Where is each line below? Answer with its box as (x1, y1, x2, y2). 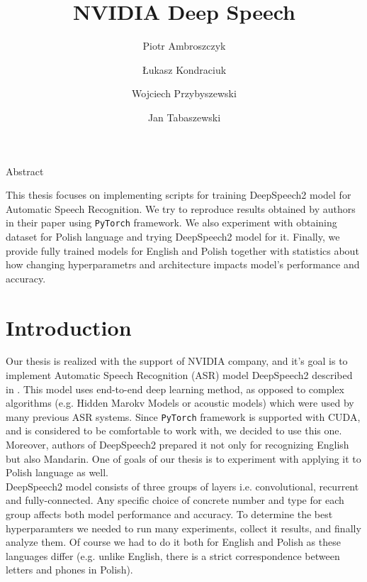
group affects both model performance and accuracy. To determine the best (6, 507, 333, 522)
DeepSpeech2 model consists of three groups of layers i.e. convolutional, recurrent (6, 478, 359, 493)
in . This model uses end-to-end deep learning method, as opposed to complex (6, 381, 344, 396)
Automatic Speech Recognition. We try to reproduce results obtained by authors (6, 201, 356, 216)
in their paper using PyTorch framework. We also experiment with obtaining (6, 215, 337, 230)
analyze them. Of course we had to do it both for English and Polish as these (6, 534, 341, 549)
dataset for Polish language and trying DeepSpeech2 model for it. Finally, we (6, 229, 340, 243)
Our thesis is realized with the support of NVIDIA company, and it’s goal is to (6, 353, 348, 368)
